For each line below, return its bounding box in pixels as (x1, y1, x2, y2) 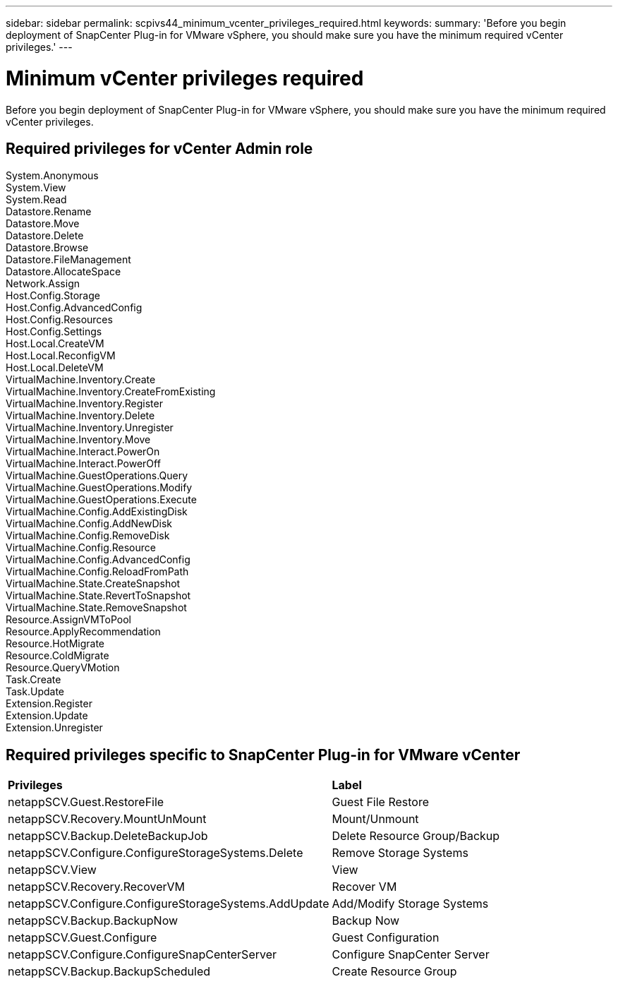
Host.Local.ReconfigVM (6, 349, 116, 362)
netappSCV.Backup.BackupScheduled (8, 964, 211, 979)
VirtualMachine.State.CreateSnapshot (6, 577, 181, 590)
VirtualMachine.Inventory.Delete (6, 409, 155, 422)
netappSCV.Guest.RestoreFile (8, 795, 164, 810)
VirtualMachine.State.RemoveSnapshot (6, 601, 187, 614)
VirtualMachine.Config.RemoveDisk (6, 529, 170, 542)
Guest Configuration (332, 930, 440, 945)
